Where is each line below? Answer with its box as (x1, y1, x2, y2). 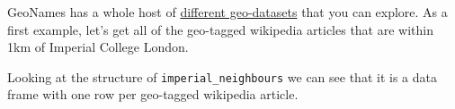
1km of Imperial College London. (7, 38, 189, 56)
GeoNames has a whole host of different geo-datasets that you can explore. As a (7, 3, 448, 21)
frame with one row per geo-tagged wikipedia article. (7, 85, 299, 104)
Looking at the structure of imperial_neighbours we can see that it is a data (7, 67, 437, 86)
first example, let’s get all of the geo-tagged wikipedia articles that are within (7, 20, 433, 38)
